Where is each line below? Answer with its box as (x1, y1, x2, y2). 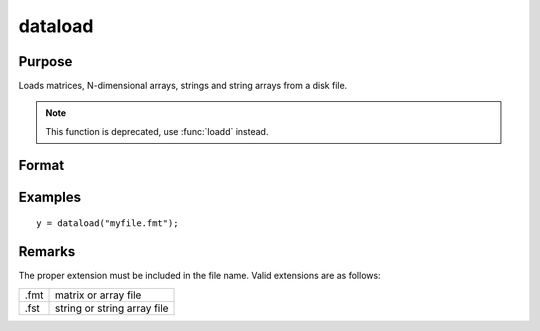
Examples (18, 188, 82, 205)
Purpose (18, 53, 73, 70)
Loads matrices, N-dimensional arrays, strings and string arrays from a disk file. (18, 80, 348, 92)
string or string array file (54, 301, 169, 315)
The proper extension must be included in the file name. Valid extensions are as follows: (18, 270, 381, 282)
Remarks (18, 243, 76, 260)
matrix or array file (54, 288, 142, 302)
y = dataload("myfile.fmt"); (36, 218, 179, 229)
